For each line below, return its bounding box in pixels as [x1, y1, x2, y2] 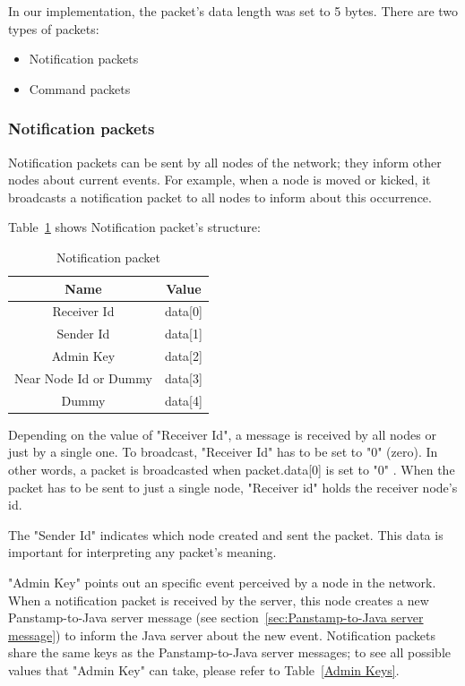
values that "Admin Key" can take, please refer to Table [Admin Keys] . [8, 661, 400, 679]
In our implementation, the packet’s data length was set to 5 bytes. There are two [8, 2, 459, 20]
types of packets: [8, 19, 99, 38]
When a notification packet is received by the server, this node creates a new [8, 590, 429, 609]
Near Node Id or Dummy [14, 368, 152, 387]
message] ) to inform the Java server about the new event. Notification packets [8, 625, 435, 644]
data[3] [164, 368, 202, 387]
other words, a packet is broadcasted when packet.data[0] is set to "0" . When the [8, 460, 455, 479]
